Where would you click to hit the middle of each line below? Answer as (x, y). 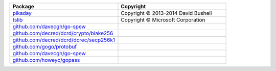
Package (23, 6)
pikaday (22, 13)
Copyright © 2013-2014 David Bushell (166, 13)
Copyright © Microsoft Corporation (163, 20)
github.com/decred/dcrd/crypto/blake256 (63, 33)
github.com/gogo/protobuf (45, 47)
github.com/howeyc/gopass (46, 60)
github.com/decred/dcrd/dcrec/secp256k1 (64, 40)
